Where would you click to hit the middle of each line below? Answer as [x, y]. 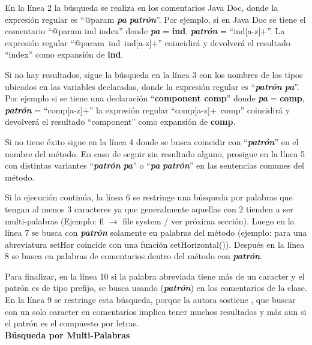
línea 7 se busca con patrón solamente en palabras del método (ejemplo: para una [156, 232]
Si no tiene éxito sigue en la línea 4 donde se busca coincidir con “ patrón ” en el [152, 141]
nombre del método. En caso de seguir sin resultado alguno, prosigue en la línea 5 [155, 153]
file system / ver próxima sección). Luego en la [208, 220]
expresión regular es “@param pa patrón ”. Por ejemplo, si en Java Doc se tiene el [155, 19]
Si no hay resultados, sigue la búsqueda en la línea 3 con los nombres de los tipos [154, 74]
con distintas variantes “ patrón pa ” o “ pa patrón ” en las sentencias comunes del [155, 165]
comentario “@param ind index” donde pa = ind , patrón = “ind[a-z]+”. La [145, 31]
